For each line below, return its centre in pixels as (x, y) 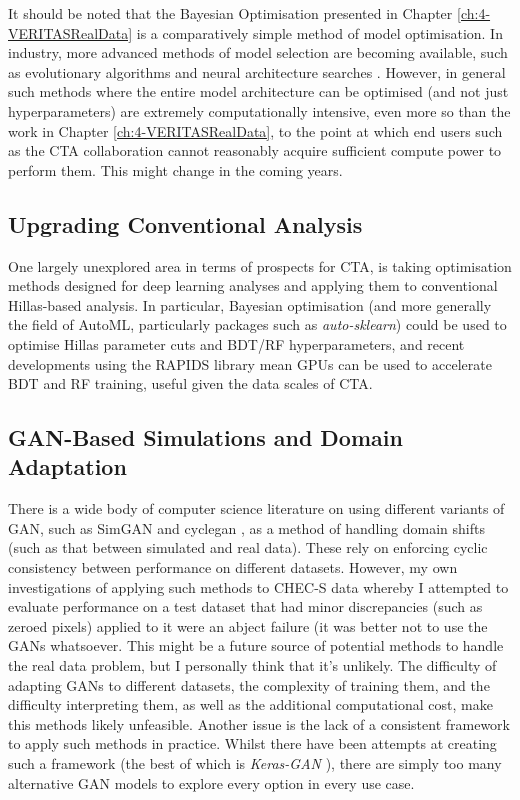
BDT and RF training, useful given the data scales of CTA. (190, 383)
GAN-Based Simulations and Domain (205, 437)
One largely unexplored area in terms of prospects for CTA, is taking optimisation (260, 265)
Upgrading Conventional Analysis (185, 223)
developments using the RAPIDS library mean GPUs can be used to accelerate (250, 363)
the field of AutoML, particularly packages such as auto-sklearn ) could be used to (257, 324)
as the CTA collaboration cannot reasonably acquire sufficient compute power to (255, 150)
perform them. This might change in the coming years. (175, 169)
